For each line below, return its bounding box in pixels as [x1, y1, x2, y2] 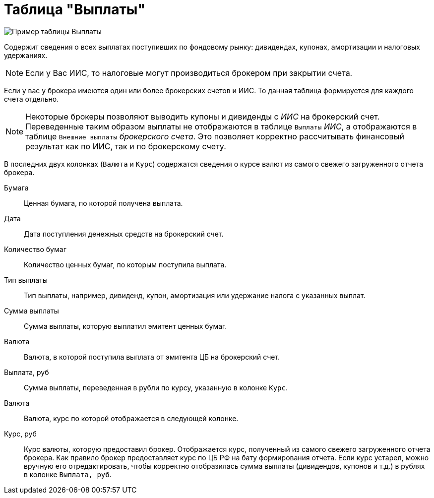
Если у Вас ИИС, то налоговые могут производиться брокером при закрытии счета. [25, 67, 353, 78]
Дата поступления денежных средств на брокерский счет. [24, 229, 224, 238]
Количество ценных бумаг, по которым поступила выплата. [24, 260, 227, 269]
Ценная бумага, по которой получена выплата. [24, 198, 183, 207]
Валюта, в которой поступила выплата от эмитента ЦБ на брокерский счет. [24, 352, 280, 361]
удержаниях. [4, 51, 48, 60]
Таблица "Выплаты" [4, 1, 145, 18]
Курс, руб [4, 429, 37, 438]
